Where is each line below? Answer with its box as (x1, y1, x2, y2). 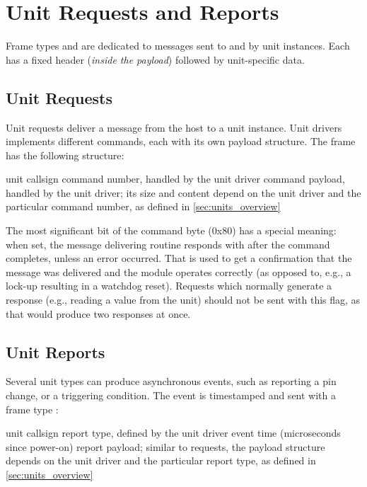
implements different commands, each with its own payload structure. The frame (6, 134, 356, 149)
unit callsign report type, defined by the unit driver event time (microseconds (6, 425, 341, 440)
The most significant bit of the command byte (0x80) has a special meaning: (6, 223, 337, 238)
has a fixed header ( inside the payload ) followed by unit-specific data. (6, 52, 305, 67)
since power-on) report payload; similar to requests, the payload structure (6, 439, 325, 454)
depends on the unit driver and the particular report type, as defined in (6, 453, 316, 468)
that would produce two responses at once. (6, 306, 191, 321)
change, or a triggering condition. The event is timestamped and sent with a (6, 388, 336, 403)
